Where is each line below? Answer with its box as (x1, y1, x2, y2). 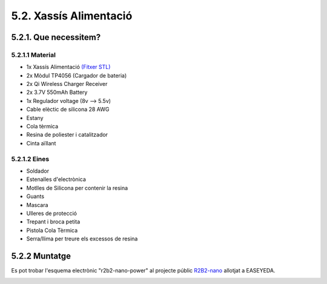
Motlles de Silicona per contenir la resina (26, 184, 128, 191)
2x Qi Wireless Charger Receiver (26, 81, 108, 88)
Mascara (26, 201, 48, 208)
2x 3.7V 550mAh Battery (26, 88, 88, 96)
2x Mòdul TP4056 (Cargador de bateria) (26, 71, 127, 79)
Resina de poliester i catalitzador (26, 131, 108, 139)
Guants (26, 193, 45, 200)
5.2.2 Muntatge (11, 251, 71, 261)
